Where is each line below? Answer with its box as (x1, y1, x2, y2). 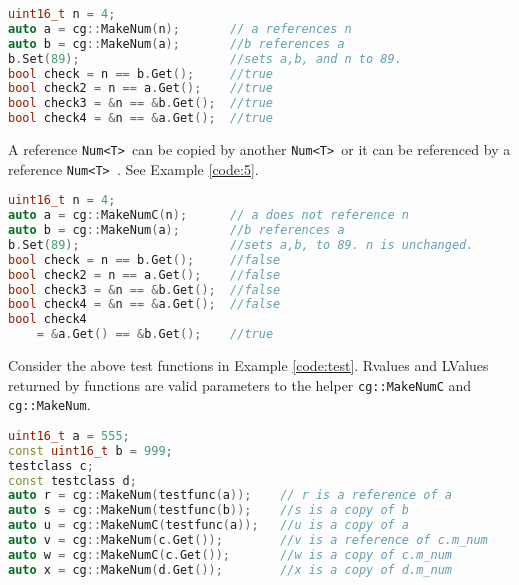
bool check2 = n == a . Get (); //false (8, 267, 281, 282)
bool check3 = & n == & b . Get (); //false (8, 282, 281, 297)
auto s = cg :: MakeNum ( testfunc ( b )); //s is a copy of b (8, 503, 410, 518)
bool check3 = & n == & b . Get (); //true (8, 96, 274, 111)
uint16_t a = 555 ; (8, 428, 130, 443)
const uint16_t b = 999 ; (8, 443, 173, 458)
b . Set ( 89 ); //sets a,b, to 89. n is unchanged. (8, 237, 474, 252)
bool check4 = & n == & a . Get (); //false (8, 297, 281, 312)
